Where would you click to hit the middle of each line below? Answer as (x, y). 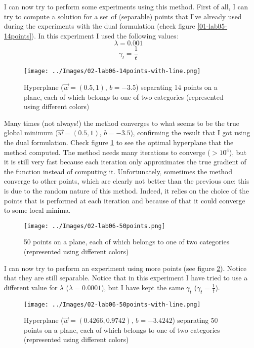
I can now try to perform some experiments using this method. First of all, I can (126, 6)
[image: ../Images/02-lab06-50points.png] (95, 226)
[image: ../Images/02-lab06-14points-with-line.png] (112, 71)
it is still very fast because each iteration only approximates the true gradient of (125, 162)
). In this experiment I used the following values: (105, 35)
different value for (31, 287)
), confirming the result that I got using (190, 133)
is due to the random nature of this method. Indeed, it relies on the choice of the (127, 191)
